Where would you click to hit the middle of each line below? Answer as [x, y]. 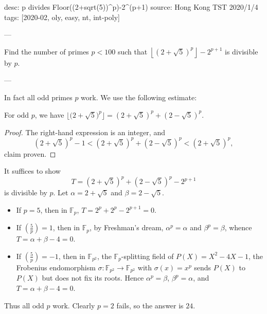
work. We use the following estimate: [139, 97]
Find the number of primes [47, 51]
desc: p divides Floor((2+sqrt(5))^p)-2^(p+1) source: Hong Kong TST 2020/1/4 [131, 7]
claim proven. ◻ [30, 153]
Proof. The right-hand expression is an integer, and [85, 132]
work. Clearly [74, 305]
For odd [17, 114]
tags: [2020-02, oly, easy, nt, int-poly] [62, 17]
